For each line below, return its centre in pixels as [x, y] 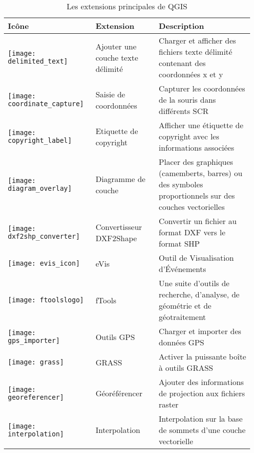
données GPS [181, 342]
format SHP [179, 243]
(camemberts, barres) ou [201, 173]
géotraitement [182, 317]
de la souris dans [187, 100]
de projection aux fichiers [202, 393]
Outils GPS [115, 337]
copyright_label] [40, 140]
